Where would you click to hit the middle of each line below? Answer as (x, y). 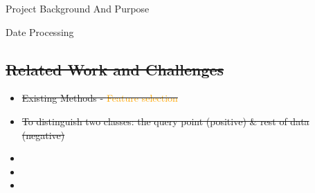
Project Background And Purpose (78, 8)
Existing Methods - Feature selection (100, 98)
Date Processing (40, 31)
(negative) (43, 135)
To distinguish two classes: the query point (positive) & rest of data (165, 121)
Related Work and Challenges (115, 69)
